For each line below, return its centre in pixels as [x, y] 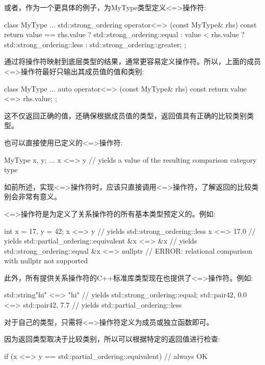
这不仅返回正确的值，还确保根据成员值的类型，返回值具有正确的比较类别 [125, 115]
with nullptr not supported [46, 261]
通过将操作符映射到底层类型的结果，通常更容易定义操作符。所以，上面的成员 [132, 61]
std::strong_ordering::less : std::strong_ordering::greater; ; [95, 44]
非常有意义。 [39, 196]
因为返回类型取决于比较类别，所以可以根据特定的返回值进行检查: [112, 339]
